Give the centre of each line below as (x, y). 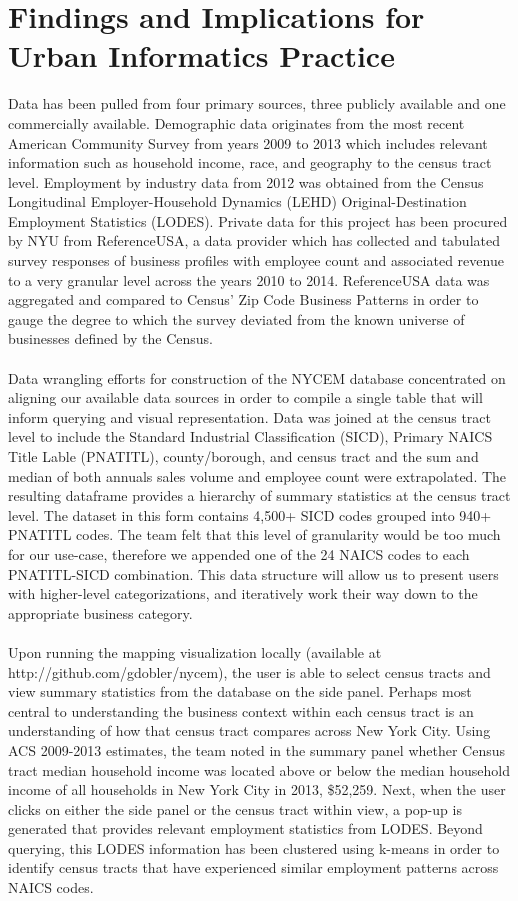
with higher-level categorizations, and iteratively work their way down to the (243, 593)
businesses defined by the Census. (111, 338)
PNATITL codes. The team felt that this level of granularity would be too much (254, 534)
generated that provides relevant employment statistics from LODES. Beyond (245, 828)
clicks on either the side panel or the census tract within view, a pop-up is (235, 808)
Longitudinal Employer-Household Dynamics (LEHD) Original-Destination (237, 201)
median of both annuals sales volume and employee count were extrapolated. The (257, 475)
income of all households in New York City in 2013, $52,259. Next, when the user (257, 789)
